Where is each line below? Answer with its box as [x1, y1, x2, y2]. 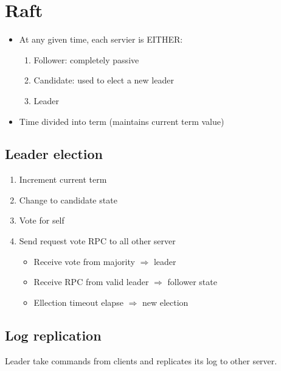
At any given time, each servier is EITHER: [19, 33, 183, 46]
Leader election [5, 144, 103, 163]
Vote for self [19, 214, 64, 227]
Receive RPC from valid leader [33, 275, 149, 288]
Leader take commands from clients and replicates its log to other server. [5, 354, 277, 367]
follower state [167, 275, 217, 288]
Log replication [5, 325, 102, 344]
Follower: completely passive [33, 53, 139, 66]
